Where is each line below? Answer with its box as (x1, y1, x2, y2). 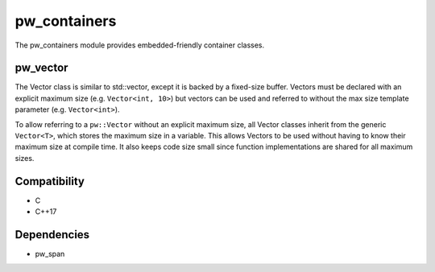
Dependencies (14, 228, 90, 241)
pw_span (35, 249, 65, 258)
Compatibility (14, 174, 85, 188)
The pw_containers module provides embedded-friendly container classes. (14, 40, 265, 50)
